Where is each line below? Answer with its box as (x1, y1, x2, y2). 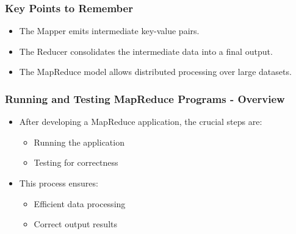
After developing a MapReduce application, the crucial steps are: (19, 115, 262, 128)
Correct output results (34, 218, 117, 230)
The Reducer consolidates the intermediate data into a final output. (19, 44, 273, 57)
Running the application (34, 135, 125, 148)
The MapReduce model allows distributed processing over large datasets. (19, 65, 292, 78)
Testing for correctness (34, 156, 118, 169)
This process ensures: (19, 177, 98, 189)
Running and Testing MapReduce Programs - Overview (5, 91, 285, 106)
